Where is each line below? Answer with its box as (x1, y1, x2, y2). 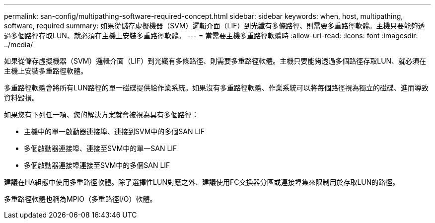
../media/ (4, 40, 33, 49)
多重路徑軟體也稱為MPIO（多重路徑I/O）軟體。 (4, 195, 157, 203)
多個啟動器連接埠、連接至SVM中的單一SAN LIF (24, 144, 177, 152)
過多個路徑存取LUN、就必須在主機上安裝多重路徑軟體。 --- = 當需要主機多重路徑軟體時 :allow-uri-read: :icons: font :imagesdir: (4, 31, 418, 40)
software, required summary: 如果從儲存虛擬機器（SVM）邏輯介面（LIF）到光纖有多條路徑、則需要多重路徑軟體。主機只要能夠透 (4, 21, 425, 30)
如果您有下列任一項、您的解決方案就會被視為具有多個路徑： (4, 110, 199, 119)
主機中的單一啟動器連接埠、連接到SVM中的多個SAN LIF (24, 127, 205, 136)
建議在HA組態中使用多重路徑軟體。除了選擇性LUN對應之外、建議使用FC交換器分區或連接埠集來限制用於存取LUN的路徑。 (4, 178, 400, 186)
